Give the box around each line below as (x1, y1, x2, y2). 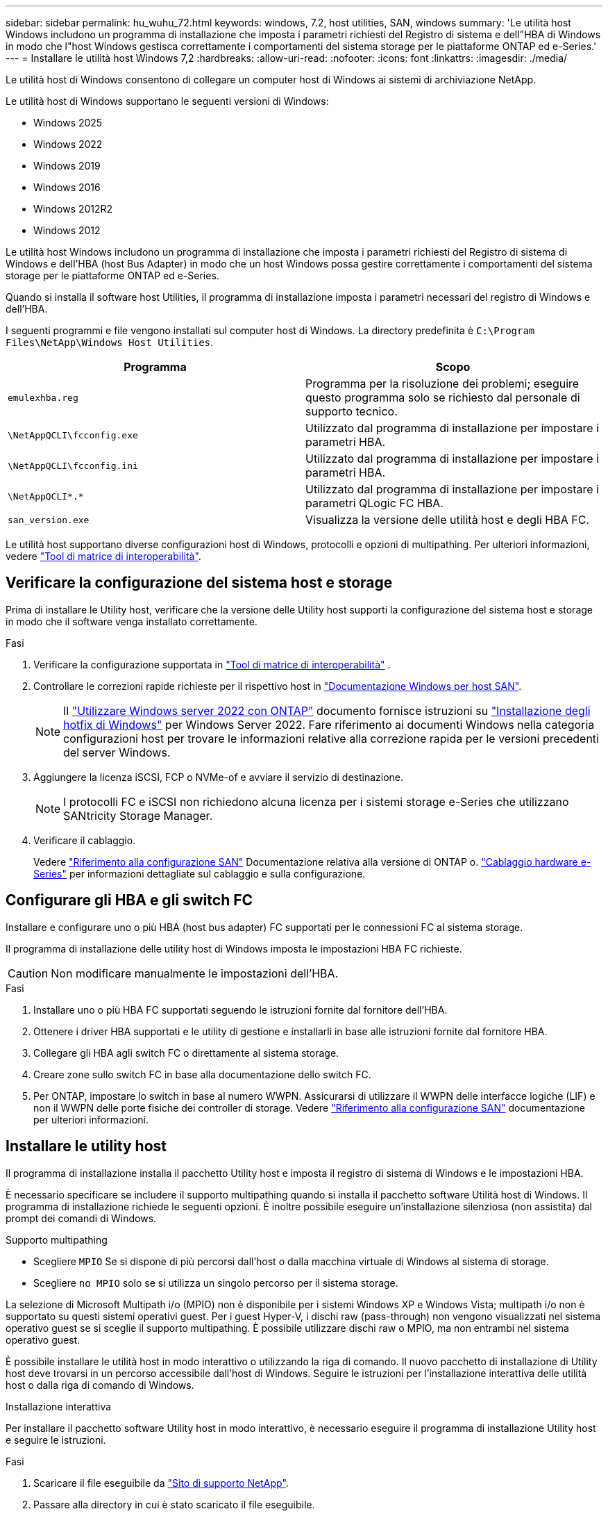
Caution (8, 966, 49, 980)
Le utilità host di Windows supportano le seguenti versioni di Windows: (6, 95, 329, 107)
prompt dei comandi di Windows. (6, 1212, 157, 1224)
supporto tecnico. (305, 404, 398, 418)
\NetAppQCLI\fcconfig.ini (8, 460, 138, 471)
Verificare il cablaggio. (33, 834, 136, 846)
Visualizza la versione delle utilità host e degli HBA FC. (305, 513, 590, 527)
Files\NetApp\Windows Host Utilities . (6, 336, 214, 348)
